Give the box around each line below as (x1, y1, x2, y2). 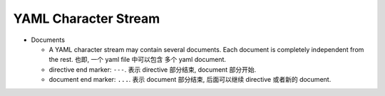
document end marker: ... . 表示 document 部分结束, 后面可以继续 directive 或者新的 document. (48, 75, 332, 84)
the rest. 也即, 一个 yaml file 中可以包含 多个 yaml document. (48, 55, 227, 64)
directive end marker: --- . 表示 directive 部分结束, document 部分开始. (48, 65, 257, 74)
